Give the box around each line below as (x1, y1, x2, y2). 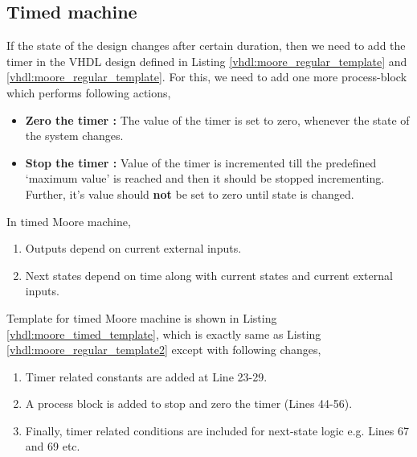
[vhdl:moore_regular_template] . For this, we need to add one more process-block (6, 68, 407, 85)
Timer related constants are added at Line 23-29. (25, 368, 268, 385)
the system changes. (25, 127, 124, 144)
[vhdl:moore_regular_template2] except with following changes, (6, 341, 321, 358)
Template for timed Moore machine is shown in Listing (6, 309, 277, 326)
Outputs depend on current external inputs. (25, 240, 242, 257)
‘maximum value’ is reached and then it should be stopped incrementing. (25, 170, 385, 187)
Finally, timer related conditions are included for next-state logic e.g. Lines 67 (25, 422, 409, 438)
